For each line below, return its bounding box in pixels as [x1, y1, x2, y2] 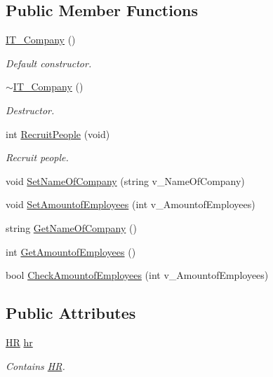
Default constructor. [6, 55, 92, 70]
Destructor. [6, 102, 55, 117]
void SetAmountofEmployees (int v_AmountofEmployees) [6, 197, 255, 212]
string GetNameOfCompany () [6, 220, 137, 235]
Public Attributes [6, 302, 136, 324]
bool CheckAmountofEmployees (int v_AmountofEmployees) [6, 268, 269, 282]
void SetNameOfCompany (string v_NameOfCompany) [6, 173, 245, 188]
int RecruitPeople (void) [6, 126, 110, 141]
